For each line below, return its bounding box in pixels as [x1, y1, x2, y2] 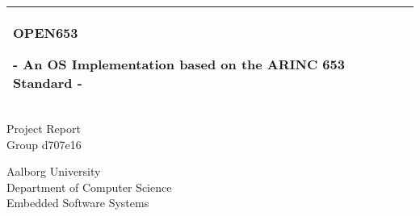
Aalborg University [6, 163, 101, 180]
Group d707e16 [6, 135, 82, 152]
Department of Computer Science [6, 178, 172, 195]
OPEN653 [13, 23, 78, 42]
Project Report [6, 120, 81, 136]
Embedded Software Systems [6, 194, 149, 211]
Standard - [13, 73, 82, 92]
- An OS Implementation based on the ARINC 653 [13, 55, 345, 73]
